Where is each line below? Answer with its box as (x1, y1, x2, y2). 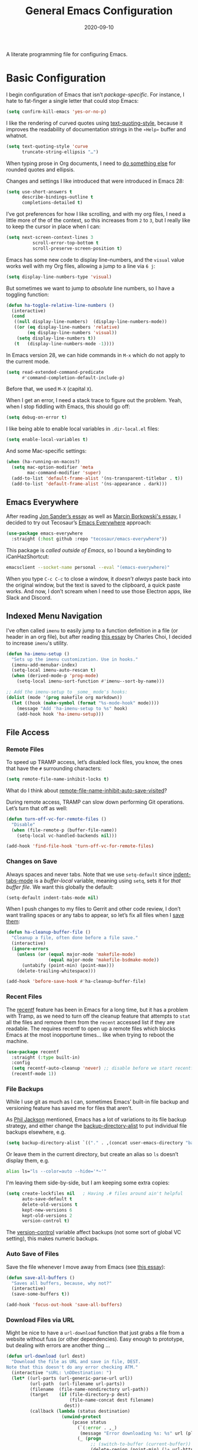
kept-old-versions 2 (21, 1212, 72, 1219)
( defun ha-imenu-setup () (6, 650, 70, 657)
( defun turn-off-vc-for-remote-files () (6, 816, 107, 822)
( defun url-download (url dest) (6, 1353, 85, 1360)
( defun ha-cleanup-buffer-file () (6, 930, 91, 936)
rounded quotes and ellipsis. (6, 166, 75, 173)
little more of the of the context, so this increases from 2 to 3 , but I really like (6, 217, 190, 224)
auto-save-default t (21, 1196, 72, 1202)
